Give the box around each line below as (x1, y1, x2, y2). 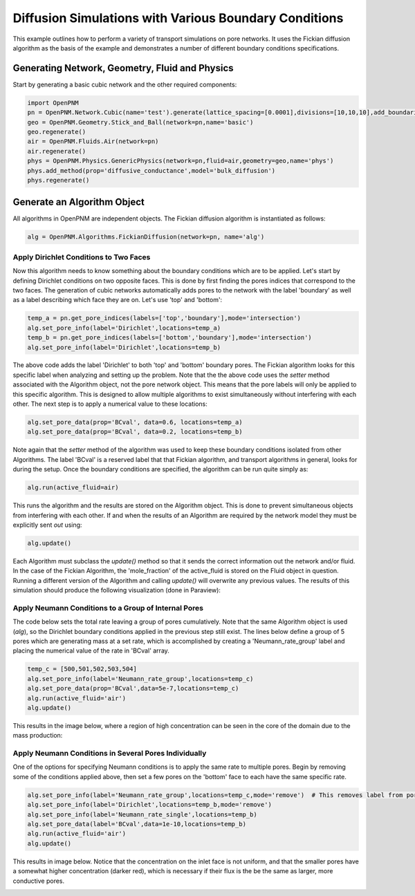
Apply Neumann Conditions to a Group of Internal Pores (12, 603, 204, 613)
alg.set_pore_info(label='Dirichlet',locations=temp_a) (27, 324, 221, 332)
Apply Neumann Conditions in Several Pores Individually (12, 749, 207, 758)
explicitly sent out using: (12, 521, 82, 529)
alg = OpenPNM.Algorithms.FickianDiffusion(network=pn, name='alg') (27, 233, 265, 241)
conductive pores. (12, 877, 65, 885)
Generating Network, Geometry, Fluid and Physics (12, 62, 234, 74)
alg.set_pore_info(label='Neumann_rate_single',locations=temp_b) (27, 810, 257, 819)
